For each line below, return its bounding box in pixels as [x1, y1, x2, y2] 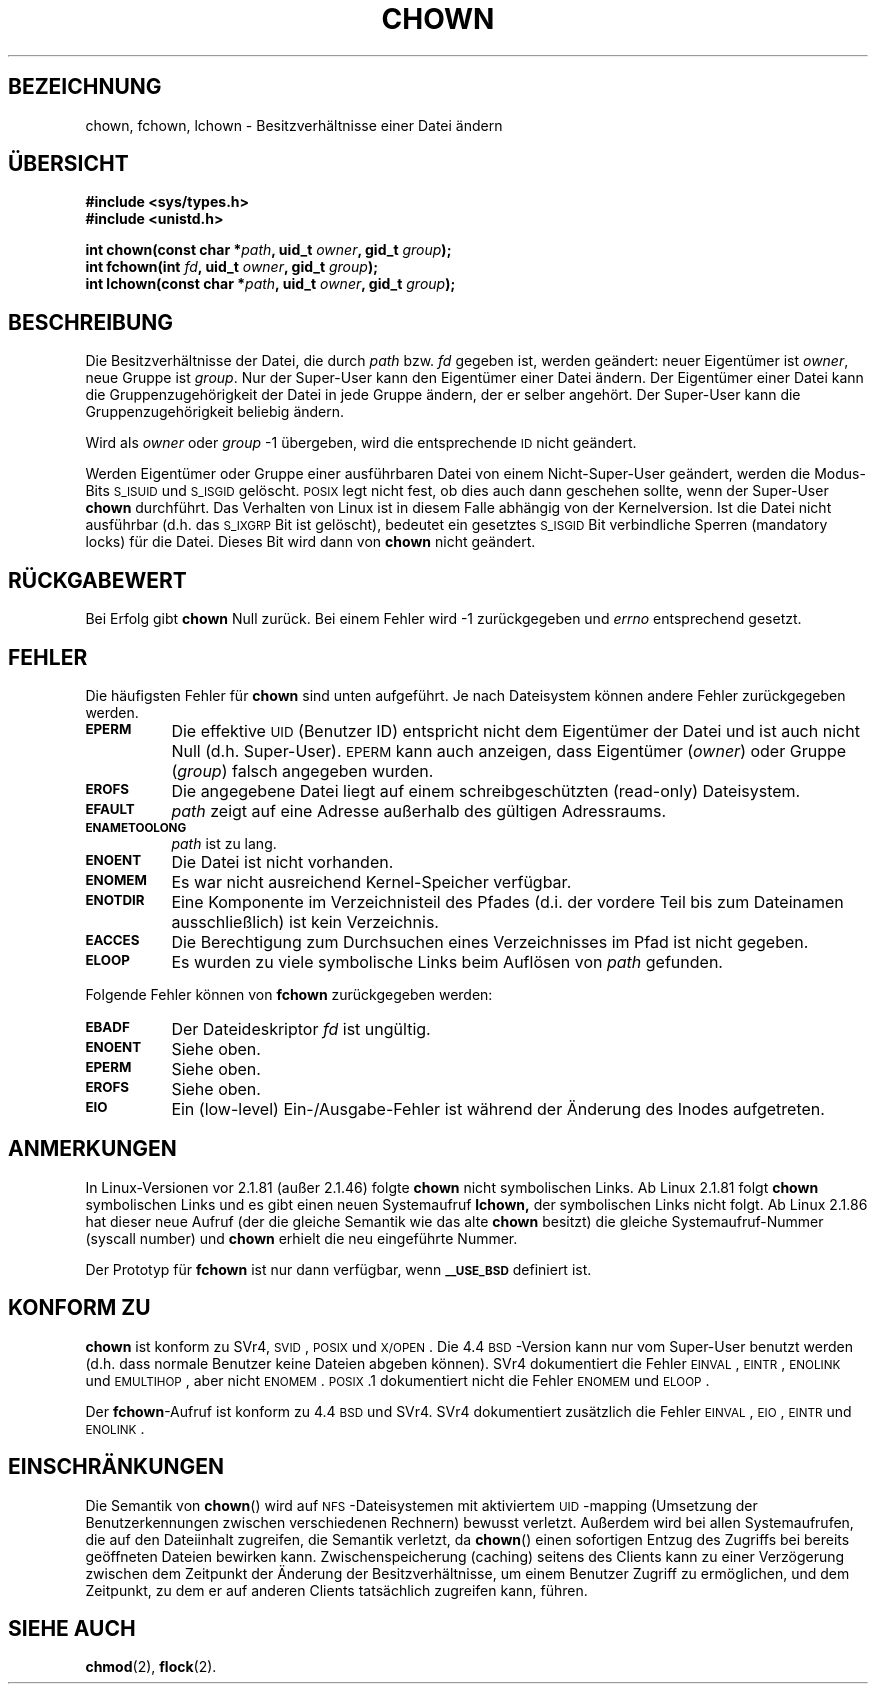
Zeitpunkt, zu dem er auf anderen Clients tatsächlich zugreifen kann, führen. [85, 1581, 588, 1599]
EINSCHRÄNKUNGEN [8, 1454, 225, 1480]
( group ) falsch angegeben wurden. [171, 760, 434, 781]
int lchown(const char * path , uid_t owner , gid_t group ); [85, 275, 456, 293]
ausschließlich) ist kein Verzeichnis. [171, 911, 439, 932]
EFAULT [85, 800, 135, 817]
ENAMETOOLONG [85, 820, 187, 835]
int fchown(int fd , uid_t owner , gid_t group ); [85, 258, 378, 276]
